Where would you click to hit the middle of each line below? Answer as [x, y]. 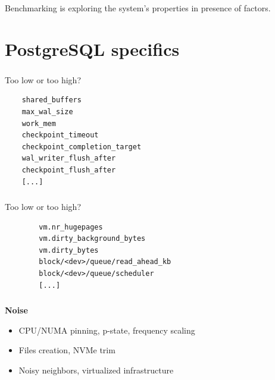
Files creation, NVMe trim [67, 350]
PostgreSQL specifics [92, 48]
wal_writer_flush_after [69, 158]
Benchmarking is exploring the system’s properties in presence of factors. [138, 7]
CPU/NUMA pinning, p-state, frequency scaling [107, 330]
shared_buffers [51, 100]
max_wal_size [47, 112]
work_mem [39, 123]
